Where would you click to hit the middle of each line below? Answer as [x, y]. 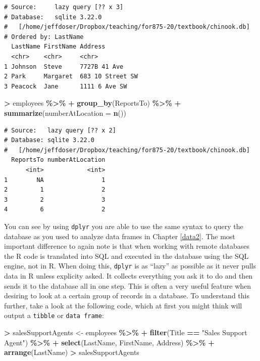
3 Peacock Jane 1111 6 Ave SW [66, 86]
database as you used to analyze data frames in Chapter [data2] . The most [120, 236]
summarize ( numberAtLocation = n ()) [65, 112]
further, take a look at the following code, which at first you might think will [123, 305]
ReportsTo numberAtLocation [58, 160]
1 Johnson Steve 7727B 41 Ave [64, 66]
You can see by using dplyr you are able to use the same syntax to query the [124, 226]
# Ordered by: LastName [44, 37]
